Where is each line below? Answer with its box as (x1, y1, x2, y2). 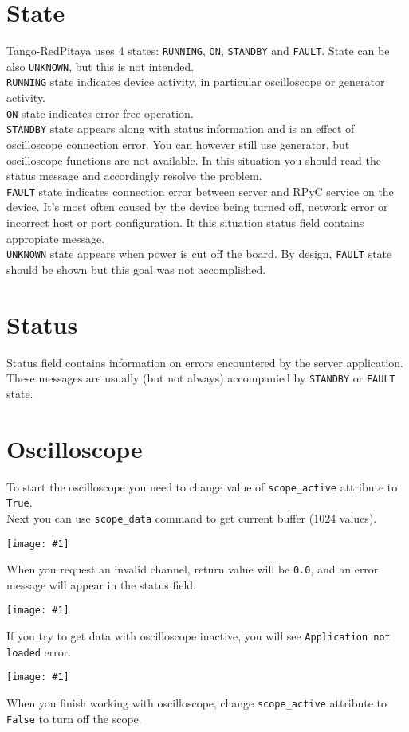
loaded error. (6, 643, 72, 660)
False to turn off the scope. (6, 710, 142, 726)
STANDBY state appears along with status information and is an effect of (6, 120, 355, 137)
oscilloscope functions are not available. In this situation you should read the (6, 151, 381, 168)
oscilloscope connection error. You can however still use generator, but (6, 136, 350, 152)
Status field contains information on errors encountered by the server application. (6, 354, 404, 370)
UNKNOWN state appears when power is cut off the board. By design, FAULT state (6, 245, 392, 262)
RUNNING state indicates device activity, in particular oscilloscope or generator (6, 73, 385, 90)
